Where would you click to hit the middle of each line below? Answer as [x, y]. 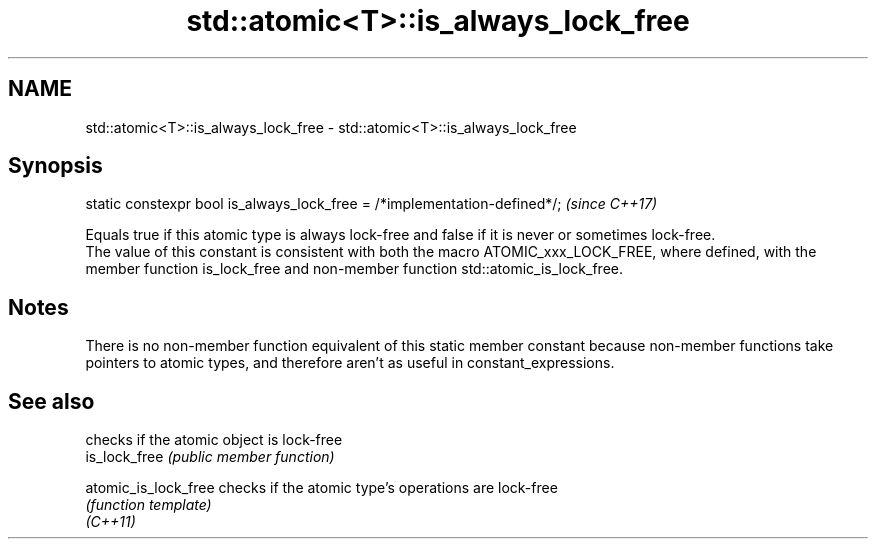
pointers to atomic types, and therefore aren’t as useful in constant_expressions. [350, 363]
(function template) [148, 505]
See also [51, 401]
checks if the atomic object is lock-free [214, 440]
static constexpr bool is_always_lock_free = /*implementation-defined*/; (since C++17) [371, 204]
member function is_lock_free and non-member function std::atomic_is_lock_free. [354, 269]
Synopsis [55, 166]
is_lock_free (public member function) [210, 457]
